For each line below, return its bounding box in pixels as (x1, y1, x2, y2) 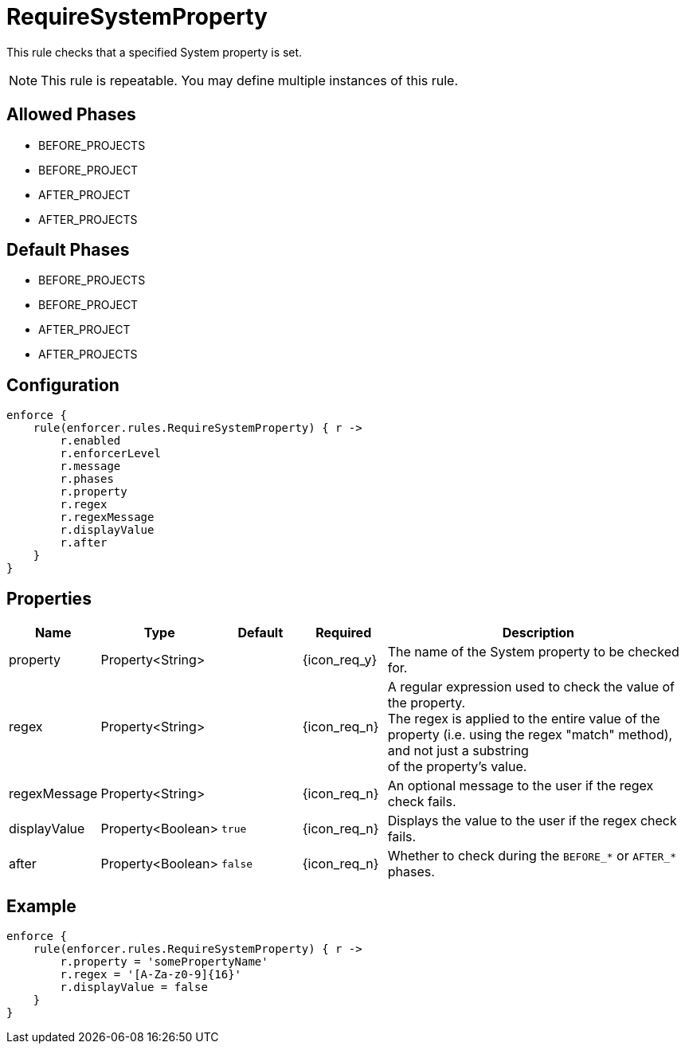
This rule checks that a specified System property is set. (6, 45, 303, 59)
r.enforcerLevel (60, 447, 161, 460)
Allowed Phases (6, 104, 136, 125)
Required (315, 625, 372, 641)
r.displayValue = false (60, 980, 208, 993)
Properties (6, 588, 92, 609)
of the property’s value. (387, 758, 527, 775)
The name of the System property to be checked (387, 644, 679, 660)
